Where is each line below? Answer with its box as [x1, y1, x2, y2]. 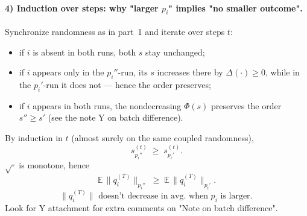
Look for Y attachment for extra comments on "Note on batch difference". [5, 201, 278, 214]
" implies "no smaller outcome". [168, 1, 303, 14]
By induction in [5, 131, 63, 144]
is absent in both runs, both [33, 45, 136, 58]
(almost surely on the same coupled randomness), [71, 131, 254, 144]
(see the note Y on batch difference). [48, 111, 183, 124]
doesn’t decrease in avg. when [98, 192, 208, 201]
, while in [265, 66, 300, 78]
